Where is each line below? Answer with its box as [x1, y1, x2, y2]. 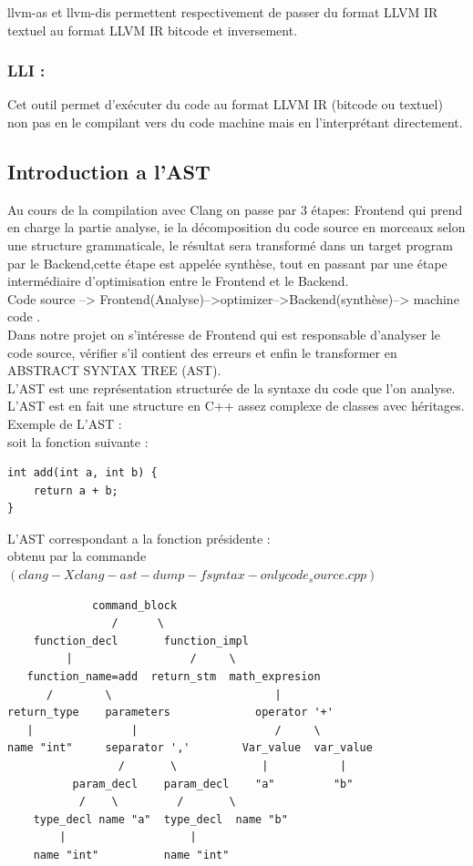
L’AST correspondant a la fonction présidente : [7, 528, 271, 547]
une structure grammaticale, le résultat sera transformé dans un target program [7, 235, 453, 254]
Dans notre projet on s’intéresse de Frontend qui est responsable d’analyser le [7, 324, 440, 343]
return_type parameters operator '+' [7, 706, 334, 719]
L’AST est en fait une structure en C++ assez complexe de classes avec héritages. [7, 396, 465, 415]
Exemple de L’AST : [7, 413, 122, 433]
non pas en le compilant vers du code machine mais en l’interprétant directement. [7, 113, 463, 131]
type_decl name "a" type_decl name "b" [33, 812, 288, 826]
